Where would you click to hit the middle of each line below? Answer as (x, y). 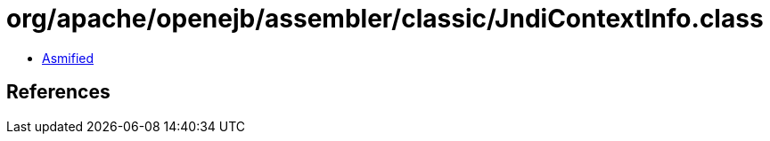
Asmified (68, 58)
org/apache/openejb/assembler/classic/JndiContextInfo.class (385, 19)
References (58, 92)
